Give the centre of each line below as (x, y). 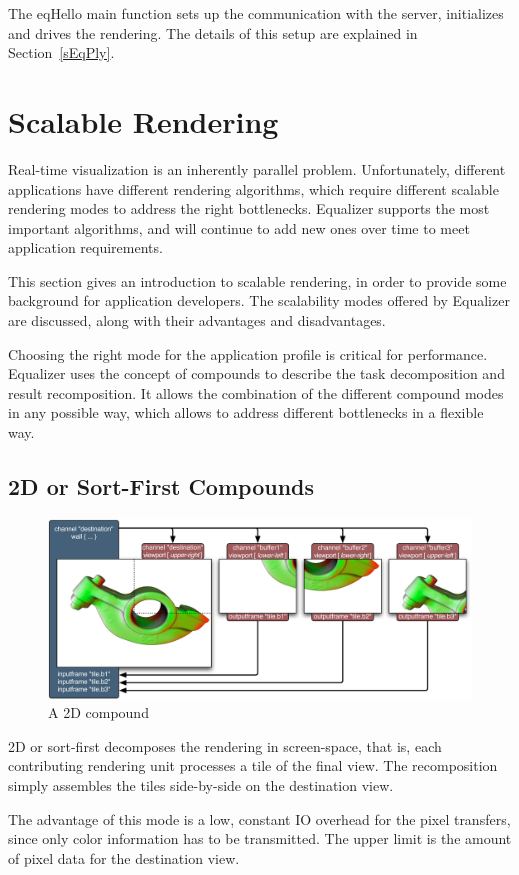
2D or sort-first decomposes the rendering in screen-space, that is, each (225, 745)
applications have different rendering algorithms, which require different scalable (253, 188)
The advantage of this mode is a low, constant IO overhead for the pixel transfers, (259, 818)
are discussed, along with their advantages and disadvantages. (197, 320)
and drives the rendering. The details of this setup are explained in (213, 32)
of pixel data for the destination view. (124, 857)
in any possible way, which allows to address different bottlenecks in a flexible (246, 412)
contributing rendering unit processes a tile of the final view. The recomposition (253, 765)
